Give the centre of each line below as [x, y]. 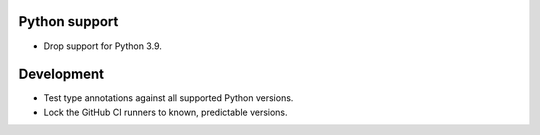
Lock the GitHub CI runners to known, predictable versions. [166, 112]
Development [61, 74]
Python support [68, 21]
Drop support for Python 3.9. [102, 46]
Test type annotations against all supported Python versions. [168, 98]
